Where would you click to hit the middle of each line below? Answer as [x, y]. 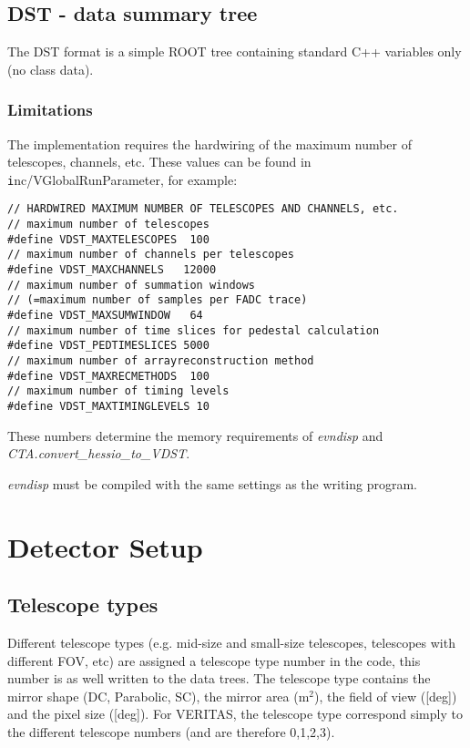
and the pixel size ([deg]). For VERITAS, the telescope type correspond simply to [235, 714]
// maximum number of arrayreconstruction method [161, 361]
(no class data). [51, 69]
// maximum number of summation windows [132, 285]
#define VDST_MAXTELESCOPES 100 [108, 239]
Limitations [50, 110]
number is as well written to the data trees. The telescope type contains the [219, 678]
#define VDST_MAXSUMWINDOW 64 [105, 316]
